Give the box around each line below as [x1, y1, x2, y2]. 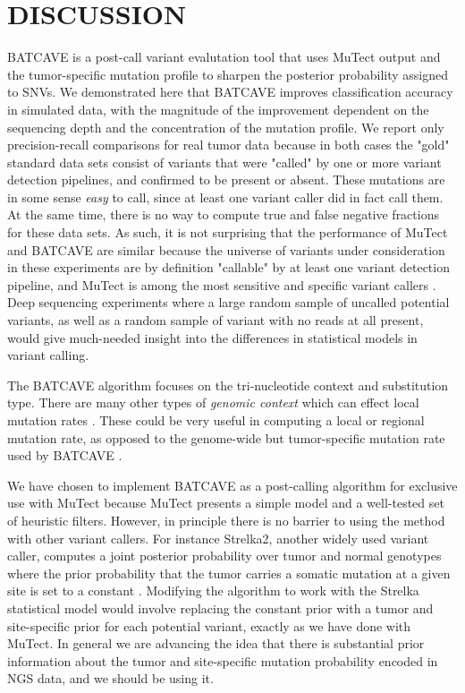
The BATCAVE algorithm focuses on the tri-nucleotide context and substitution [7, 375, 449, 394]
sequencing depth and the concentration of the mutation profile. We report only [7, 117, 444, 136]
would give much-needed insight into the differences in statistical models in [7, 328, 418, 346]
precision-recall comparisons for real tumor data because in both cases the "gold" [7, 135, 450, 154]
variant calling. [7, 346, 89, 364]
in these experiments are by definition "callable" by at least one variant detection [7, 258, 450, 277]
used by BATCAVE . [7, 446, 123, 465]
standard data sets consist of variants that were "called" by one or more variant [7, 152, 442, 171]
